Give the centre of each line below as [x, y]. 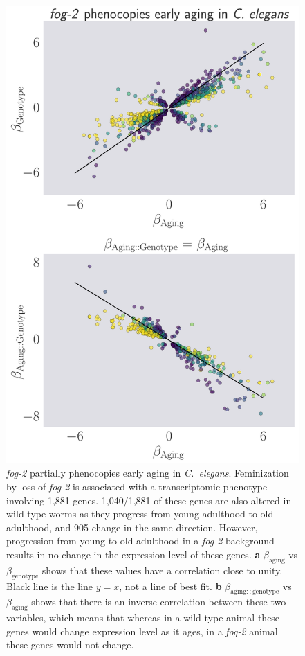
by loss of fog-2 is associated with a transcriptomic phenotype [137, 487]
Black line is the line [50, 586]
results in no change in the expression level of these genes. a [133, 554]
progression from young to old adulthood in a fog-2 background [140, 541]
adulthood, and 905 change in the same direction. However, [132, 527]
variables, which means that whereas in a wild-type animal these [143, 618]
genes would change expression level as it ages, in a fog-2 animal [142, 631]
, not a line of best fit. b [170, 586]
